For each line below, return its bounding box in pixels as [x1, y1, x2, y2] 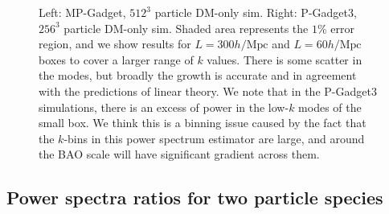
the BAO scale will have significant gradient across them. [39, 146, 320, 163]
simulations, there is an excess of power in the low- [39, 98, 289, 115]
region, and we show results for [39, 35, 191, 52]
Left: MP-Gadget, [39, 4, 126, 20]
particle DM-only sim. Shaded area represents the [63, 19, 309, 36]
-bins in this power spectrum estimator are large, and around [63, 130, 365, 146]
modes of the [298, 98, 362, 115]
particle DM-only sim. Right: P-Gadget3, [154, 4, 357, 20]
